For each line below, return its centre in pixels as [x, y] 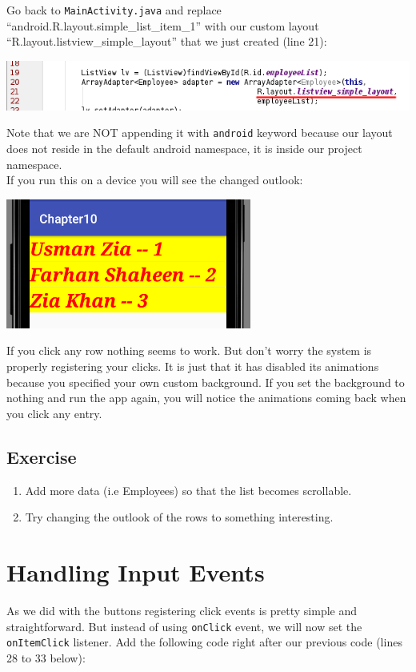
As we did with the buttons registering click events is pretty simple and [182, 610]
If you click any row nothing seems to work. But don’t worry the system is [189, 350]
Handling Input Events [136, 572]
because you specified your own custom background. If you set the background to [206, 382]
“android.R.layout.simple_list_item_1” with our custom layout [163, 25]
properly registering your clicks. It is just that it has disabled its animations [193, 366]
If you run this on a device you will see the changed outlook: [155, 180]
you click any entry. [54, 413]
